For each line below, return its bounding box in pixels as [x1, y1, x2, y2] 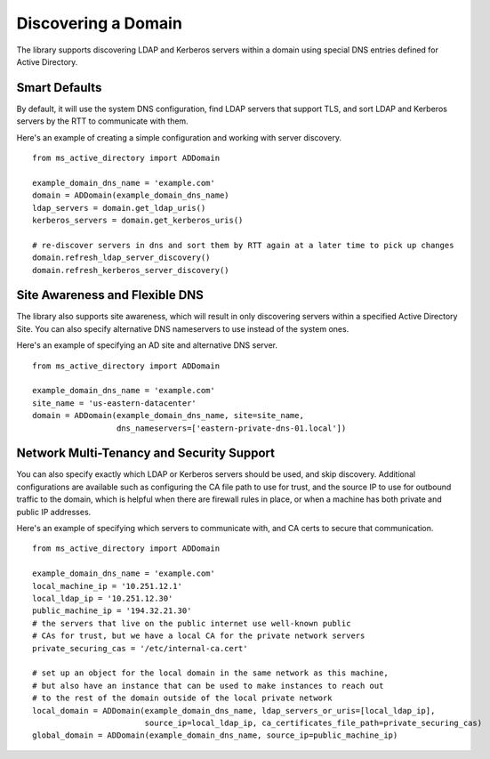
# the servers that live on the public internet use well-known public [32, 618, 351, 628]
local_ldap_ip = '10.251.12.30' [32, 593, 173, 603]
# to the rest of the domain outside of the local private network [32, 693, 333, 703]
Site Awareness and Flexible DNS [16, 287, 205, 303]
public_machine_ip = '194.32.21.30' [32, 606, 192, 616]
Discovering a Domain [16, 13, 182, 33]
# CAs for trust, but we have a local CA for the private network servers [32, 631, 365, 641]
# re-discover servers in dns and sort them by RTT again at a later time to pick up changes [32, 240, 454, 250]
